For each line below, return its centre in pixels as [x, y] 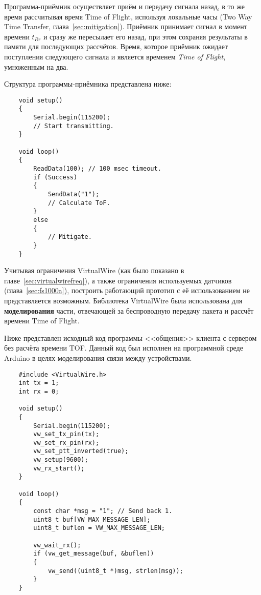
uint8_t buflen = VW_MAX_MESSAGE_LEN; [99, 528]
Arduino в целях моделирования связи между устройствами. [98, 357]
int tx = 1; [39, 383]
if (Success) [55, 177]
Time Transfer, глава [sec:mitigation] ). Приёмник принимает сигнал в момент [126, 26]
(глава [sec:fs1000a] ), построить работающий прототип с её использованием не [127, 290]
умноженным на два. [36, 66]
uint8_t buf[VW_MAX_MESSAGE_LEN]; [92, 519]
